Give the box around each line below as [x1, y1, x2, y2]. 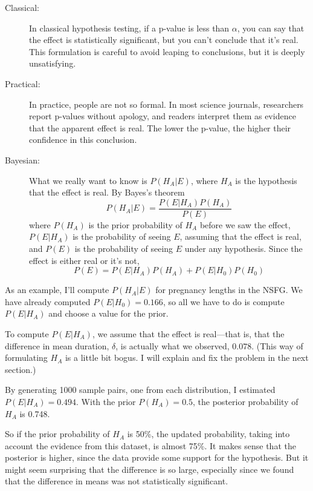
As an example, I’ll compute [5, 283, 109, 296]
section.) [5, 363, 36, 375]
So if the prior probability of [5, 427, 110, 440]
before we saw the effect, [199, 218, 291, 231]
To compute [5, 327, 49, 340]
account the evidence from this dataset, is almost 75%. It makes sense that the [5, 439, 296, 452]
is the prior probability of [88, 218, 182, 231]
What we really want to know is [29, 174, 147, 186]
